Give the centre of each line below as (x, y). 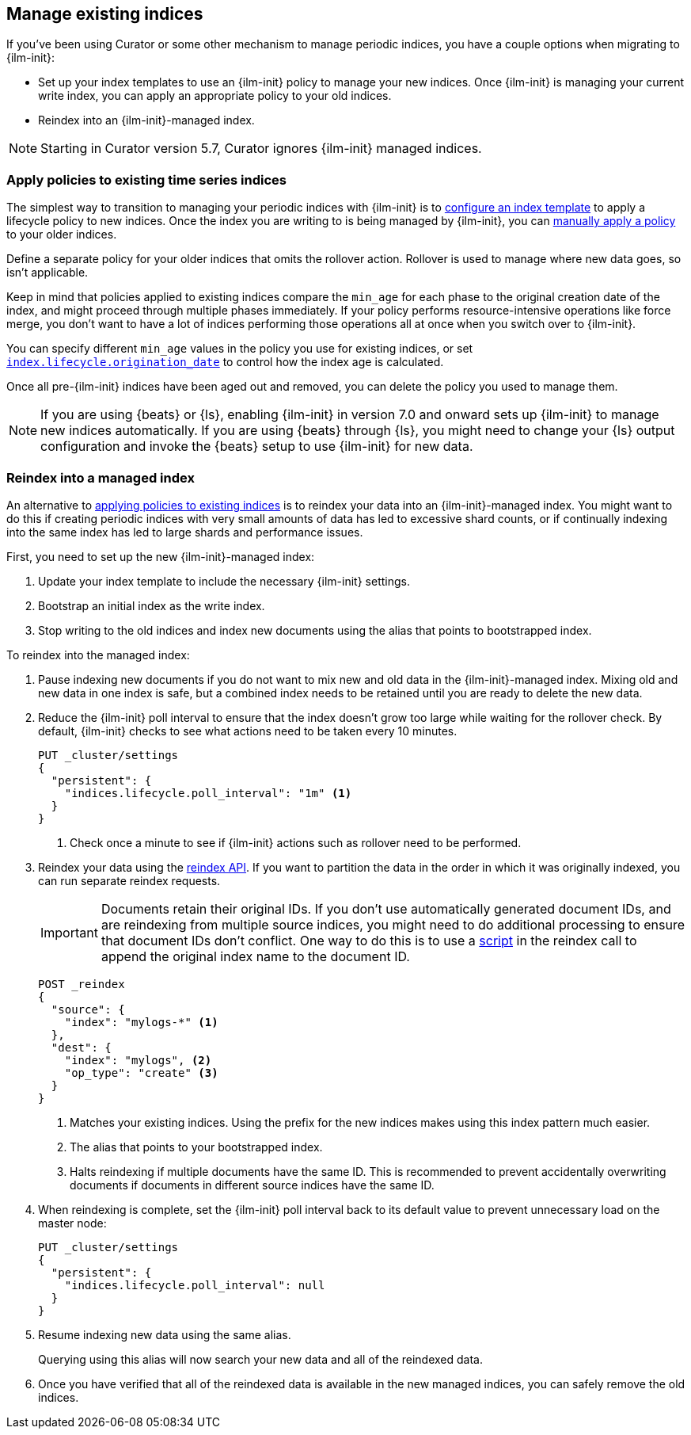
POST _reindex (82, 984)
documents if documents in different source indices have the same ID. (252, 1185)
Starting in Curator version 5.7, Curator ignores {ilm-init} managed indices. (261, 149)
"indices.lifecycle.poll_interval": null (195, 1285)
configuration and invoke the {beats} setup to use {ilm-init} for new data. (257, 447)
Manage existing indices (105, 14)
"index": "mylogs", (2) (138, 1060)
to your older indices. (62, 235)
